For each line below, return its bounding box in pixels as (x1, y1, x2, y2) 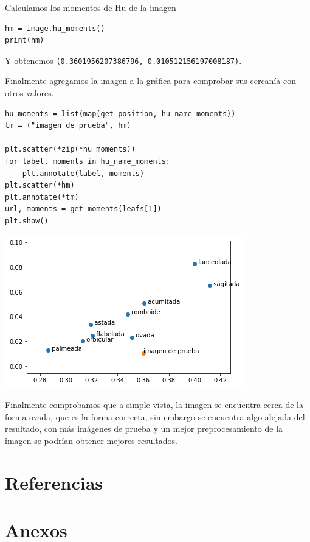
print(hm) (5, 36, 44, 45)
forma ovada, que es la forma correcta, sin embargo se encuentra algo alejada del (5, 410, 305, 423)
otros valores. (5, 86, 54, 99)
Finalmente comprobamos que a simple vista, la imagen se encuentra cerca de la (5, 398, 303, 411)
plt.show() (5, 216, 49, 225)
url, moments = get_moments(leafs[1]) (5, 205, 162, 214)
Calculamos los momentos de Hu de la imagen (5, 1, 176, 13)
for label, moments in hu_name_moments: (5, 157, 171, 166)
